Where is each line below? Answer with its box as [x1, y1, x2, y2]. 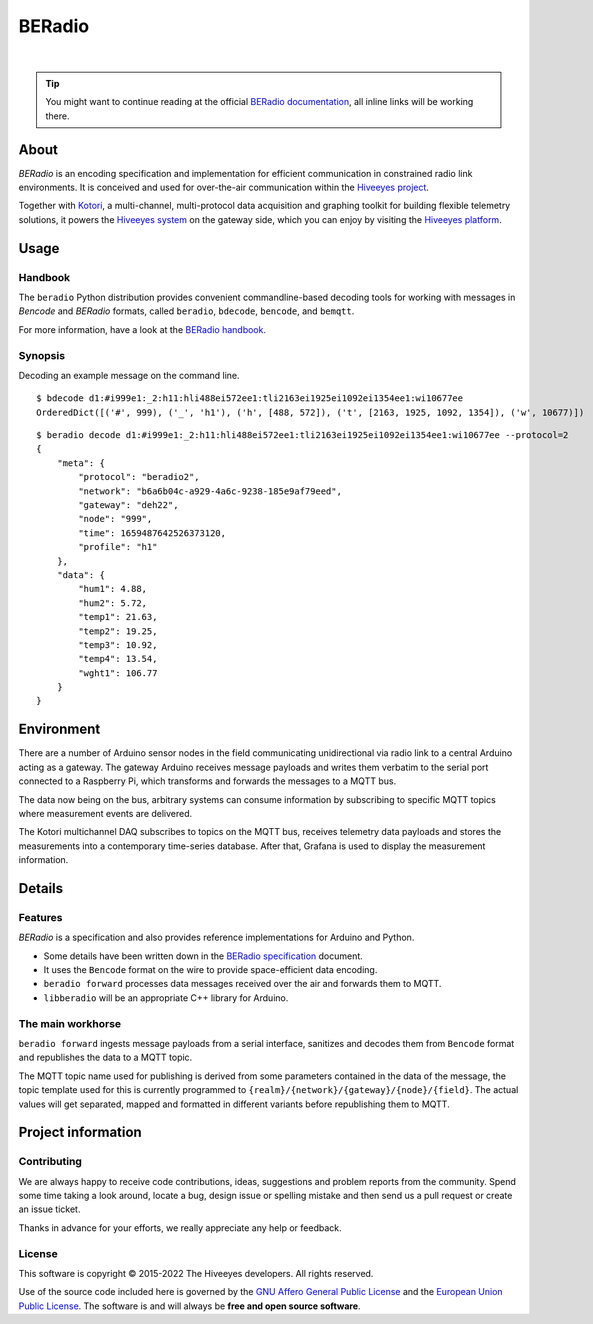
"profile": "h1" [78, 541, 158, 553]
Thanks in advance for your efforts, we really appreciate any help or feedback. [18, 1221, 342, 1234]
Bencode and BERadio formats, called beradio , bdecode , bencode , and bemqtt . [18, 305, 355, 317]
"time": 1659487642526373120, [78, 527, 227, 539]
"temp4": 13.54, [78, 653, 158, 665]
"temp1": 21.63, [78, 611, 158, 623]
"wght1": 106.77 [78, 667, 158, 679]
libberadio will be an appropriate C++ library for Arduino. [43, 991, 289, 1004]
